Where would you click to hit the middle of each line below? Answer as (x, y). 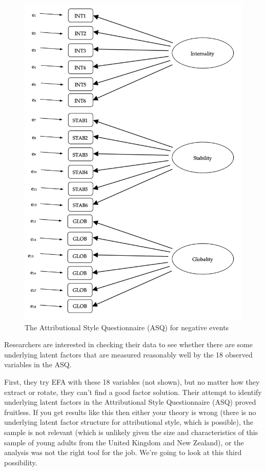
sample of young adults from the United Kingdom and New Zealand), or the (124, 442)
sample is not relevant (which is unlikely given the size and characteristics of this (131, 432)
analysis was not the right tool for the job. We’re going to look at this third (123, 452)
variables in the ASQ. (38, 364)
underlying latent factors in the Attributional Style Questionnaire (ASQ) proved (130, 402)
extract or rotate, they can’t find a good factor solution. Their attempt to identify (133, 392)
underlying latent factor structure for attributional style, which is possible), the (129, 422)
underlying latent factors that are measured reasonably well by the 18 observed (128, 354)
